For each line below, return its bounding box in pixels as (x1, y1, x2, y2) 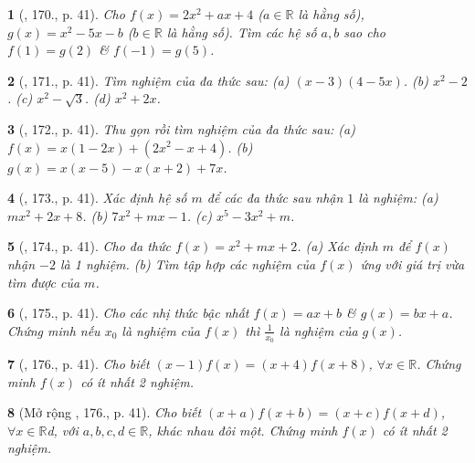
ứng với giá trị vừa (360, 254, 465, 273)
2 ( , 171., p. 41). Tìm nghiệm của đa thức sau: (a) (7, 70, 290, 89)
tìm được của (7, 272, 80, 291)
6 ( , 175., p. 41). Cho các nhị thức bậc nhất (7, 303, 249, 322)
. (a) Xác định (297, 237, 378, 256)
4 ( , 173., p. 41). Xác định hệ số (7, 188, 187, 207)
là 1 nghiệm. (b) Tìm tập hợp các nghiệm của (59, 254, 316, 273)
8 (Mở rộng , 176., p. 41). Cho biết (7, 403, 202, 422)
